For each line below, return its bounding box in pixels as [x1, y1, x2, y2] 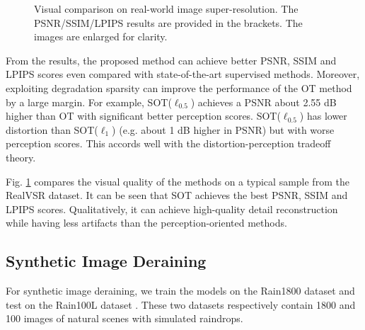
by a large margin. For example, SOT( [6, 94, 172, 109]
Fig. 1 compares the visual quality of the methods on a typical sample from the [6, 173, 349, 188]
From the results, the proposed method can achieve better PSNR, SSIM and [6, 52, 337, 67]
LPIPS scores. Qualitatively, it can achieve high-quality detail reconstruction [6, 201, 338, 216]
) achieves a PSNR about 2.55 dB [190, 94, 337, 109]
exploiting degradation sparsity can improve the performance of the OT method [6, 80, 352, 95]
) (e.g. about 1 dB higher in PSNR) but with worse [112, 122, 335, 137]
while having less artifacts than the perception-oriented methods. [6, 215, 287, 230]
